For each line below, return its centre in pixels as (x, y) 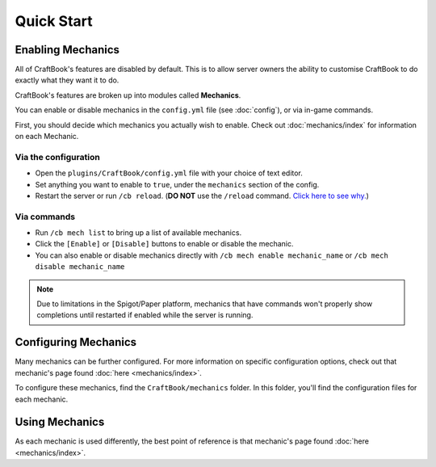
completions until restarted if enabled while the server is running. (145, 315)
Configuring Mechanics (76, 342)
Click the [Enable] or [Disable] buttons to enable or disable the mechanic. (164, 244)
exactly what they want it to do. (67, 80)
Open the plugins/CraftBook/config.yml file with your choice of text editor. (169, 173)
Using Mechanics (60, 422)
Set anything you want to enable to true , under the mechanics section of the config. (177, 184)
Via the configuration (57, 157)
